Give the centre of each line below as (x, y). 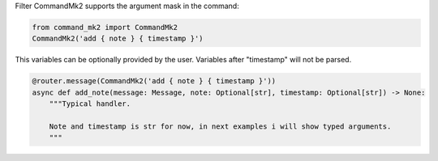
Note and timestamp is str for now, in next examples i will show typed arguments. (220, 126)
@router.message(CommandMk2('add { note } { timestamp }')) (154, 81)
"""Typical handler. (90, 104)
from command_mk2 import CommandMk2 (105, 27)
